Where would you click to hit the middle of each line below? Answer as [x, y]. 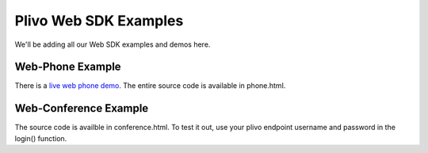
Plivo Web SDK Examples [99, 21]
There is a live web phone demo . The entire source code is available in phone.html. [150, 86]
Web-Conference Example [82, 108]
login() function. [41, 138]
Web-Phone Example [68, 67]
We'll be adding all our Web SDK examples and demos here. [113, 44]
